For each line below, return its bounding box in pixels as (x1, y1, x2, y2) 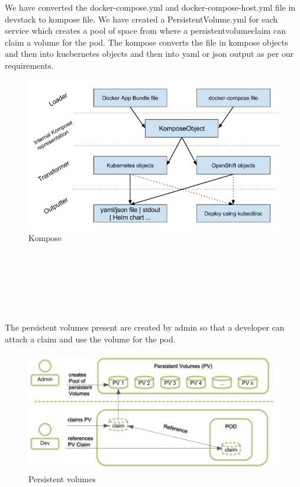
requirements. (5, 59, 54, 71)
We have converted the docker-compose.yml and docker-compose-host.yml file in (5, 1, 296, 13)
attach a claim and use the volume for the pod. (5, 332, 176, 345)
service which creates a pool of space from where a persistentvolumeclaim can (5, 24, 286, 37)
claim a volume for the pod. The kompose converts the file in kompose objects (5, 36, 288, 48)
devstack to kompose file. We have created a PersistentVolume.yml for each (5, 12, 278, 25)
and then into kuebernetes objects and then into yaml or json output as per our (5, 47, 294, 60)
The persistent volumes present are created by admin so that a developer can (5, 321, 285, 334)
